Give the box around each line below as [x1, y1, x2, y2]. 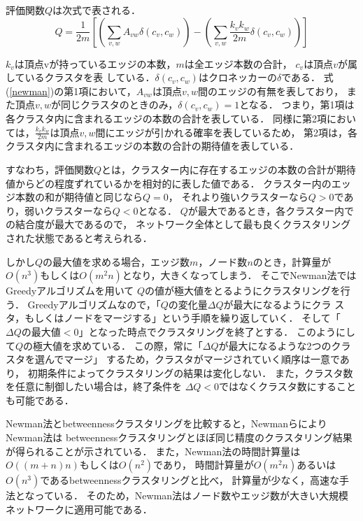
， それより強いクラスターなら [168, 190, 308, 204]
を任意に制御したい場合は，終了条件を [6, 379, 182, 394]
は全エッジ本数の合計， [184, 56, 292, 71]
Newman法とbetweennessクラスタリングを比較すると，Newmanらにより [6, 416, 327, 431]
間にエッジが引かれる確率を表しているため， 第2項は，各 [95, 124, 358, 139]
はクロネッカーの [198, 70, 277, 85]
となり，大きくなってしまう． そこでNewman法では [122, 268, 357, 283]
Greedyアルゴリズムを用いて [6, 283, 134, 298]
